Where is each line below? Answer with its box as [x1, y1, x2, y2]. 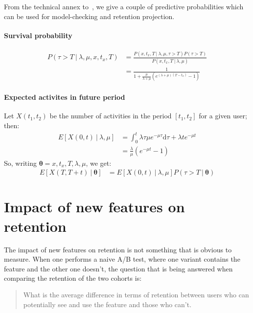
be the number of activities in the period [49, 111, 172, 121]
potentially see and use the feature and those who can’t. [23, 299, 192, 309]
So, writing [4, 157, 37, 168]
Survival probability [4, 30, 72, 40]
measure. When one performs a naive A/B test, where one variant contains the [4, 254, 240, 264]
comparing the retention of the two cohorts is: [4, 273, 142, 283]
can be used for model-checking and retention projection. [4, 11, 175, 21]
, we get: [86, 157, 112, 168]
